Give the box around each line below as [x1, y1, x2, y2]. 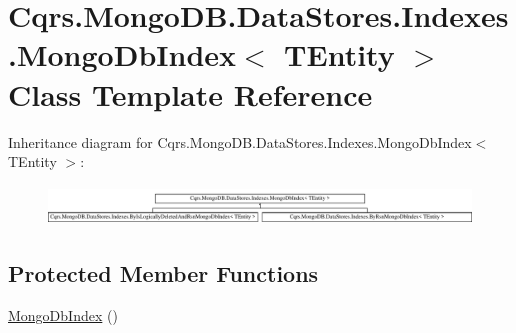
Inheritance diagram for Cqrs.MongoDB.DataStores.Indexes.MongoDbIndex [8, 131, 472, 152]
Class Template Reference [8, 73, 373, 114]
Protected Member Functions [8, 258, 319, 289]
